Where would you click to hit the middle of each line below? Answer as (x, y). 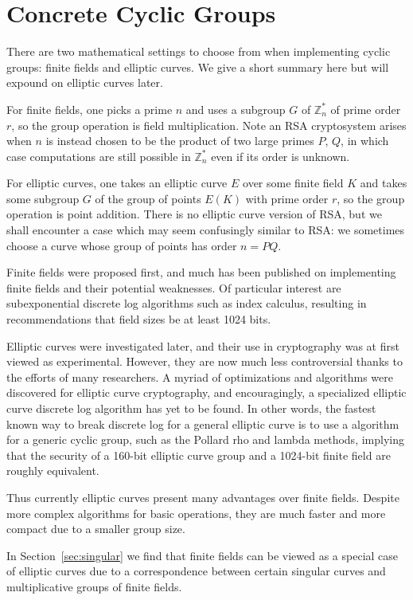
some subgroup (43, 198)
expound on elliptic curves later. (85, 82)
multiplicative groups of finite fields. (94, 586)
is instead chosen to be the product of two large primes (180, 141)
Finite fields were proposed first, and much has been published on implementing (201, 272)
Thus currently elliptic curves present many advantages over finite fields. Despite (203, 497)
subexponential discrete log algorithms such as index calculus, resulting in (187, 303)
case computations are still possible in (99, 156)
